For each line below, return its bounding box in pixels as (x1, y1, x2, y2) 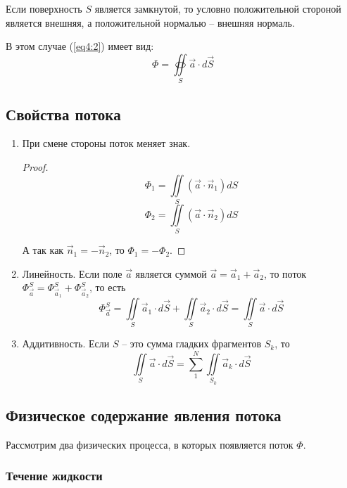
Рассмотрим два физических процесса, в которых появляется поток (6, 437, 294, 451)
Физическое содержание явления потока (6, 404, 282, 425)
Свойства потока (6, 103, 121, 124)
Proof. (22, 159, 49, 174)
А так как (22, 243, 64, 257)
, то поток (263, 266, 307, 281)
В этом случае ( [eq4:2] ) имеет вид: (6, 39, 154, 53)
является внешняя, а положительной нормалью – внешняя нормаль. (6, 15, 295, 30)
